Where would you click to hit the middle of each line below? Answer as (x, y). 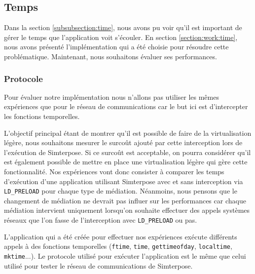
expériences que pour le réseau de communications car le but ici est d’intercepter (126, 106)
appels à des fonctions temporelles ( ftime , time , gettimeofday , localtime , (118, 246)
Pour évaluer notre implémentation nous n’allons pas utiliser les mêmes (111, 97)
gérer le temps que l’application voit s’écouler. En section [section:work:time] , (121, 37)
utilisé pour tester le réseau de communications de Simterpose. (98, 265)
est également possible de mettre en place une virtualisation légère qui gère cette (126, 162)
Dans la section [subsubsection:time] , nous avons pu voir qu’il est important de (123, 27)
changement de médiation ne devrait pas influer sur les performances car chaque (125, 200)
